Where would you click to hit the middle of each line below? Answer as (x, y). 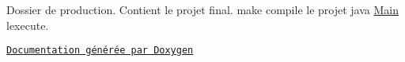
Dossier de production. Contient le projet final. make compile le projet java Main (202, 9)
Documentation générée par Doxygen (100, 51)
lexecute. (28, 25)
